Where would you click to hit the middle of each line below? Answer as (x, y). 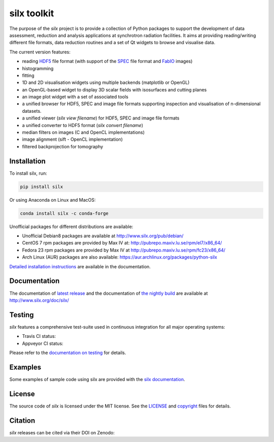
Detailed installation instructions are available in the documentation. (80, 266)
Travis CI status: (39, 336)
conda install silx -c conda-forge (64, 213)
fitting (28, 75)
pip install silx (42, 186)
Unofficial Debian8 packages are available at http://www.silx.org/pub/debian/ (103, 236)
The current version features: (40, 52)
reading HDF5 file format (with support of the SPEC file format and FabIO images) (107, 61)
